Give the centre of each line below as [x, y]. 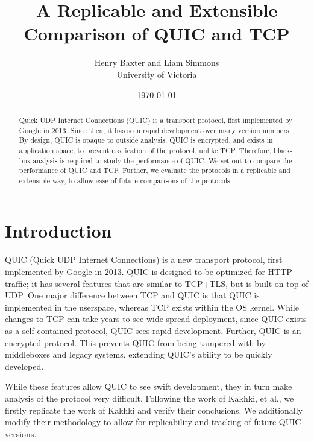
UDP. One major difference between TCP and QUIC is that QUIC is [132, 295]
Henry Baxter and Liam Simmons [157, 62]
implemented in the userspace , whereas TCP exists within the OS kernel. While [152, 307]
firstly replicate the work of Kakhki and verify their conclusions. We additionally [154, 410]
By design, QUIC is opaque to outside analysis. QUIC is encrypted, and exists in [146, 140]
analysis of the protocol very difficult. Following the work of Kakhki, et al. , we [149, 398]
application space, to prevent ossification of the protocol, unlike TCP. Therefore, [145, 150]
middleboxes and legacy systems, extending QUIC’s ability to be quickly [139, 354]
